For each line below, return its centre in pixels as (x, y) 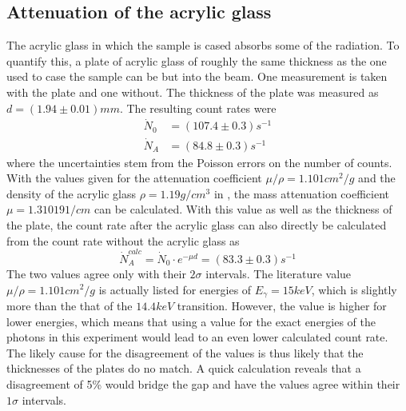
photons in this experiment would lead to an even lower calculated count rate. (197, 337)
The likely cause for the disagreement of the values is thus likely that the (185, 352)
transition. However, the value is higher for (282, 305)
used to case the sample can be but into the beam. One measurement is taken (197, 76)
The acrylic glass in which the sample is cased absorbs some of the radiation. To (203, 45)
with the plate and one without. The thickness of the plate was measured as (193, 92)
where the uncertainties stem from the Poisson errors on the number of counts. (199, 162)
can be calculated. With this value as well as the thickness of (243, 209)
